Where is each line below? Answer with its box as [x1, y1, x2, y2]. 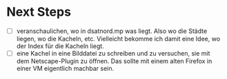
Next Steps [6, 4, 72, 20]
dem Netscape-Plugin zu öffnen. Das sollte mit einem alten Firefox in [16, 57, 213, 65]
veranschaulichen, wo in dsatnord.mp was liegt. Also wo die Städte [16, 27, 208, 35]
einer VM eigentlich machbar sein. [16, 65, 115, 73]
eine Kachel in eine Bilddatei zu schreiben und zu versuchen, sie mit [16, 49, 210, 57]
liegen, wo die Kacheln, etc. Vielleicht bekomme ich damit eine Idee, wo [16, 35, 221, 43]
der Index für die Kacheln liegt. [16, 42, 104, 50]
